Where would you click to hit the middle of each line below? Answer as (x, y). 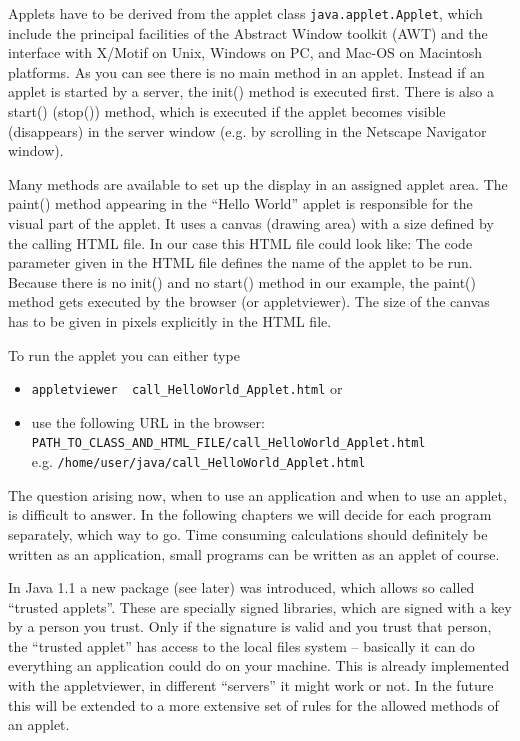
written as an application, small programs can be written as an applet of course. (254, 553)
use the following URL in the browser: (148, 421)
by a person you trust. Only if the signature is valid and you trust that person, (250, 626)
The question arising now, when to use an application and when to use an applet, (257, 494)
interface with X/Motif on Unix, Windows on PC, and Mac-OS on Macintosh (245, 52)
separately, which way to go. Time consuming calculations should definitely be (248, 533)
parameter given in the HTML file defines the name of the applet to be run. (240, 262)
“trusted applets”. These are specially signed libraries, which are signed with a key (260, 606)
